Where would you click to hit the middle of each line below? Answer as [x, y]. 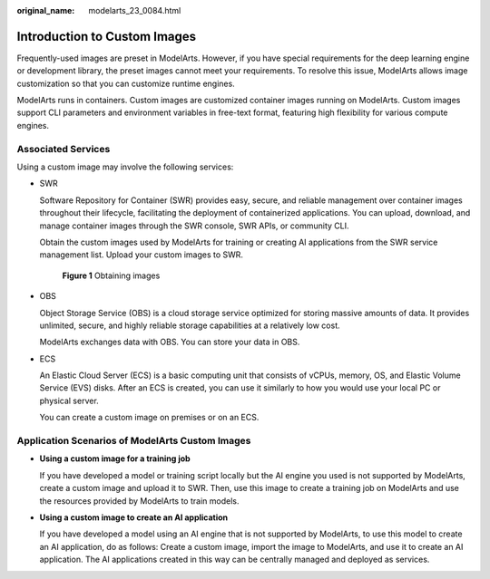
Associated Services [64, 149]
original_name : [46, 10]
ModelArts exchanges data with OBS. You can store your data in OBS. [170, 342]
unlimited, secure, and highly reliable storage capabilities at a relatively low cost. [190, 325]
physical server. [69, 400]
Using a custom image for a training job [115, 458]
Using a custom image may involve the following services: [125, 167]
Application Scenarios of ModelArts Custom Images [134, 441]
